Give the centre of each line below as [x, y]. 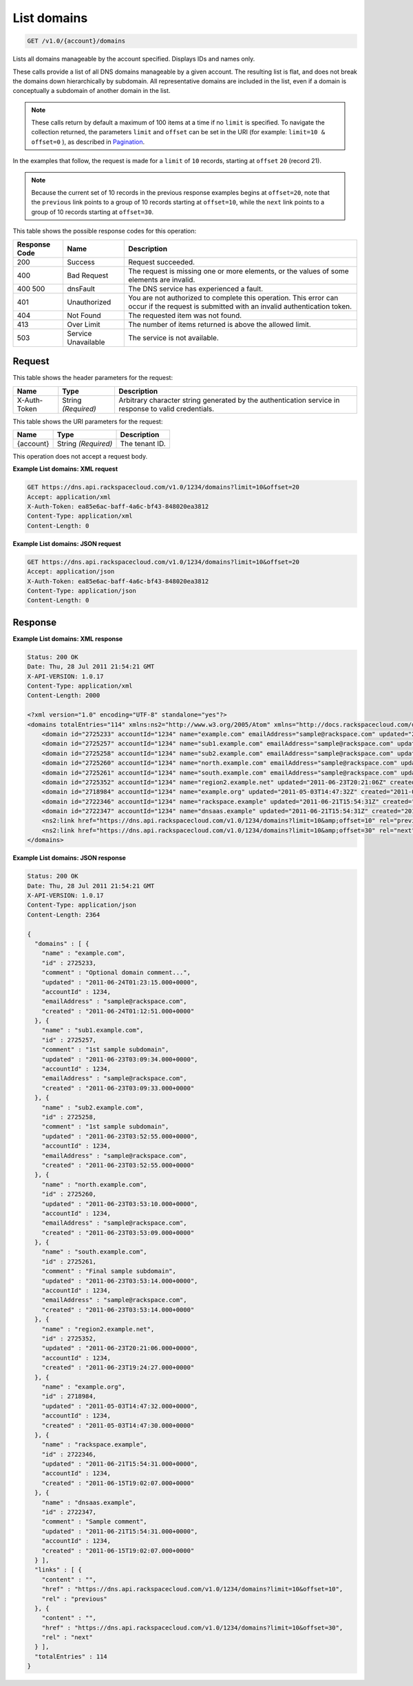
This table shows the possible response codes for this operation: [105, 231]
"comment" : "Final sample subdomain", [109, 1271]
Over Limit [84, 324]
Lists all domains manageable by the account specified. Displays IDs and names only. [134, 59]
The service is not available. [174, 337]
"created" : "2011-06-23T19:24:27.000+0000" [118, 1368]
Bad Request [88, 275]
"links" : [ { [59, 1570]
